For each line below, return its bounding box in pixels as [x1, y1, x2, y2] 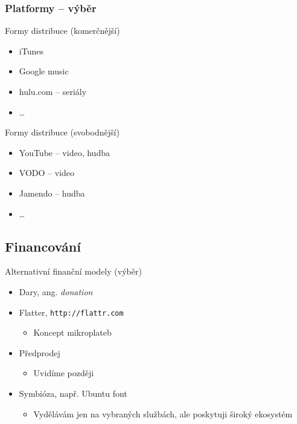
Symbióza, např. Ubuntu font [19, 386, 127, 399]
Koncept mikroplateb [33, 326, 112, 339]
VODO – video [19, 166, 74, 179]
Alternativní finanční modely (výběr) [5, 265, 142, 278]
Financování [5, 236, 81, 255]
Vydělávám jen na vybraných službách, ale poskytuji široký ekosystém [33, 407, 293, 420]
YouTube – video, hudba [19, 146, 110, 158]
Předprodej [19, 346, 60, 359]
